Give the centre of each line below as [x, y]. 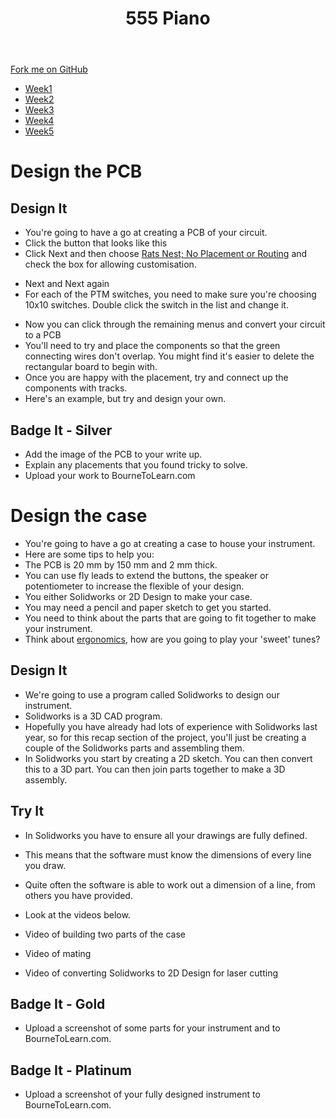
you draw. [45, 865]
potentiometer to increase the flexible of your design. [134, 586]
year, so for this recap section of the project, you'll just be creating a [165, 737]
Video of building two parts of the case [105, 934]
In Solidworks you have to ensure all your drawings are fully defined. [166, 835]
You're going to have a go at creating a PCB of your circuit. [146, 233]
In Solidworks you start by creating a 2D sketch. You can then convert [168, 758]
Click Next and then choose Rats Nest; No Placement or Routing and [166, 254]
